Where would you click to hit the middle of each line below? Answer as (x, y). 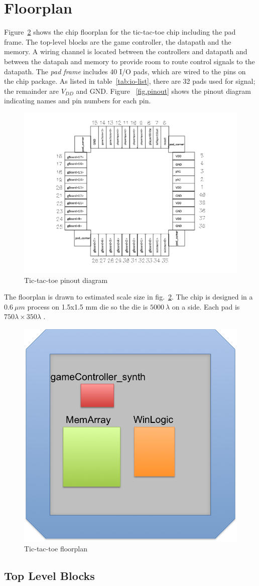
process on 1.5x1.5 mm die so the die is (88, 306)
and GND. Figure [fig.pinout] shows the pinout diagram (164, 91)
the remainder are (32, 91)
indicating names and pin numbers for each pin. (78, 101)
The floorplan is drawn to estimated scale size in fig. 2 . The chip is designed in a (128, 297)
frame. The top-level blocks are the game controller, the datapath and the (118, 41)
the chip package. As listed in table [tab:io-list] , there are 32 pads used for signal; (130, 81)
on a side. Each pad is (206, 306)
